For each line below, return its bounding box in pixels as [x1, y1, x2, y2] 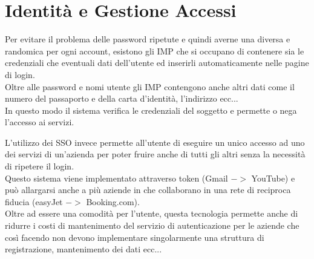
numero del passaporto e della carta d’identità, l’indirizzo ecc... [5, 92, 238, 105]
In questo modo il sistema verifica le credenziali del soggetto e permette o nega [5, 103, 297, 116]
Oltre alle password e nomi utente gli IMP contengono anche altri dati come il [5, 80, 295, 93]
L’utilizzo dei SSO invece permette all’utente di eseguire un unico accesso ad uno [5, 136, 305, 148]
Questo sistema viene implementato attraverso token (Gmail [5, 171, 228, 184]
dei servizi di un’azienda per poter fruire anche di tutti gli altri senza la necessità [5, 148, 306, 160]
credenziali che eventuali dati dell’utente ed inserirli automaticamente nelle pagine [5, 56, 309, 69]
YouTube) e [251, 171, 295, 184]
